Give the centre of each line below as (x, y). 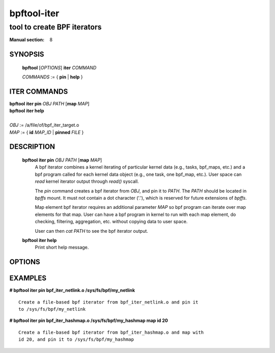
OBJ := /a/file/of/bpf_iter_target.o (44, 125)
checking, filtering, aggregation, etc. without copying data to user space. (111, 222)
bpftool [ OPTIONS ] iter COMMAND (59, 67)
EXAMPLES (28, 278)
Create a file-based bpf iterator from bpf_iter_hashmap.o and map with (111, 332)
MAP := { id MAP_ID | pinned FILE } (47, 132)
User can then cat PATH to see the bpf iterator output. (92, 231)
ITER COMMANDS (39, 91)
